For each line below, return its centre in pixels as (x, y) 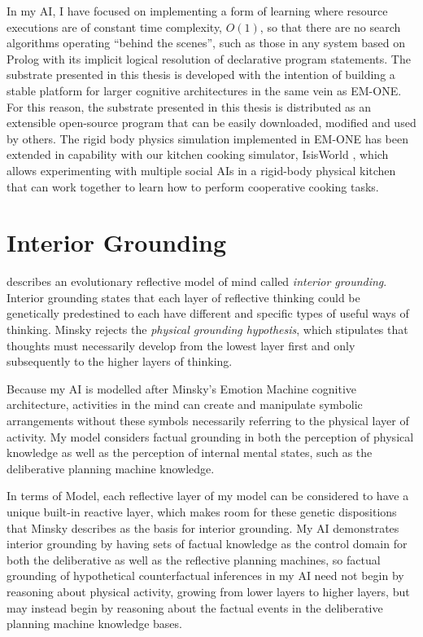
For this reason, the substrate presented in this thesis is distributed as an (189, 106)
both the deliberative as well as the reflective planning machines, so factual (194, 559)
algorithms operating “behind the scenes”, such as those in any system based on (206, 43)
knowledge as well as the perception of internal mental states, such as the (190, 452)
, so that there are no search (330, 26)
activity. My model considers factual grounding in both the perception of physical (210, 436)
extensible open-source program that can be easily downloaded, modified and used (211, 123)
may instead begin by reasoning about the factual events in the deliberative (195, 607)
